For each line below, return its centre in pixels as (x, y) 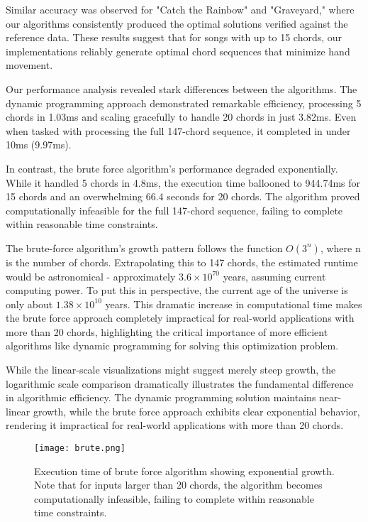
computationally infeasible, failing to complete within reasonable (174, 498)
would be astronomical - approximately (91, 276)
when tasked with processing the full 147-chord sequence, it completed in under (178, 130)
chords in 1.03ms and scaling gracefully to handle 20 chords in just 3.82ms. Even (181, 117)
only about (29, 304)
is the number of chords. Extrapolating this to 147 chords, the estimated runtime (182, 262)
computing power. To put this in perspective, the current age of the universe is (177, 290)
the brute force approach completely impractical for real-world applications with (180, 318)
